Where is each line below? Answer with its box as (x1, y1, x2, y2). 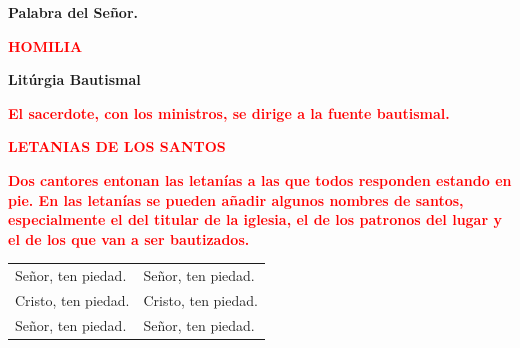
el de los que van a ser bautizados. (8, 228, 250, 249)
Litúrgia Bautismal (8, 69, 141, 90)
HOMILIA (8, 35, 83, 56)
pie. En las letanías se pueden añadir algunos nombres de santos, (8, 189, 464, 210)
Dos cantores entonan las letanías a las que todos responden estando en (8, 169, 512, 190)
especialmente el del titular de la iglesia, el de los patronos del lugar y (8, 209, 502, 230)
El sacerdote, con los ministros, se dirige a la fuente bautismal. (8, 102, 450, 123)
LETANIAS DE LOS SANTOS (8, 136, 226, 157)
